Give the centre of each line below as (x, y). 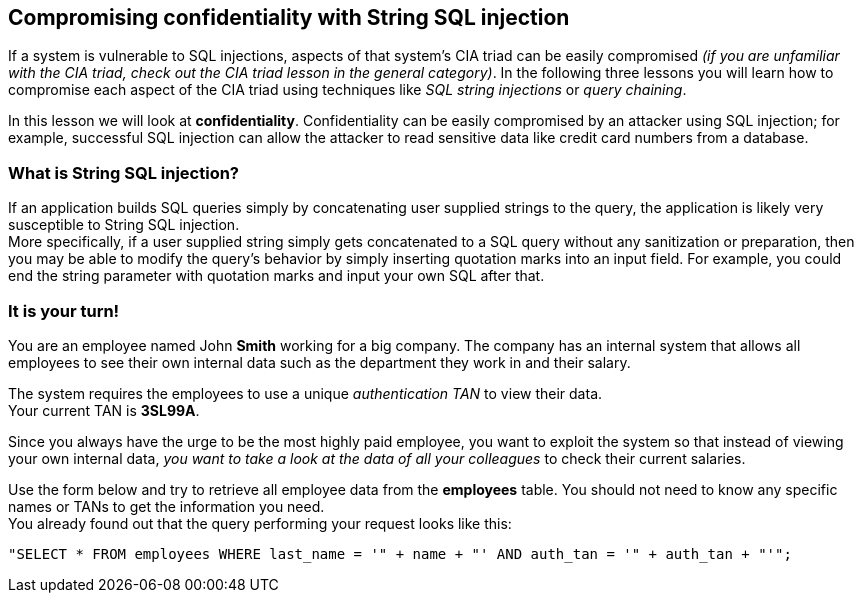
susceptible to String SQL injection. (124, 225)
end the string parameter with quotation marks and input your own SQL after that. (276, 276)
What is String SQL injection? (124, 172)
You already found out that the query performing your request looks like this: (260, 523)
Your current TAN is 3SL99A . (104, 410)
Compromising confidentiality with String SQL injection (289, 17)
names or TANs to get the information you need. (166, 506)
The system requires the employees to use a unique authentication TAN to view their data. (305, 393)
